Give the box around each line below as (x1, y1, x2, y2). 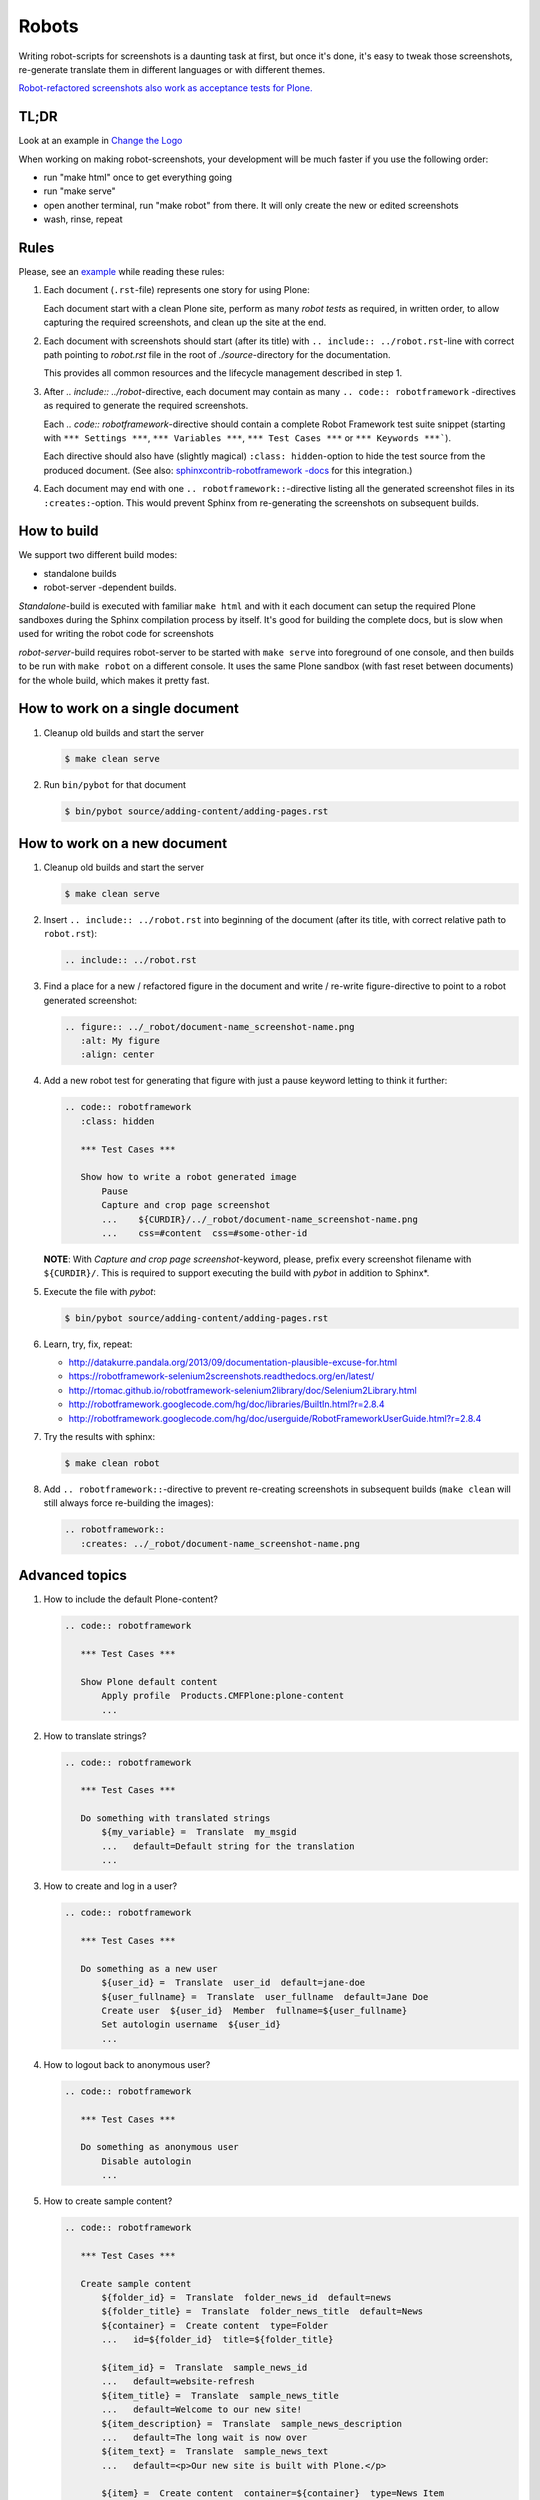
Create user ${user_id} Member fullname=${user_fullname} (101, 2005, 408, 2016)
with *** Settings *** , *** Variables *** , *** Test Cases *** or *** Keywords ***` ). (43, 432, 452, 444)
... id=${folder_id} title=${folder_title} (101, 2334, 334, 2345)
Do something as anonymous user (80, 2141, 239, 2153)
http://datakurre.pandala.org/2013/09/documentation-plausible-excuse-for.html (68, 1356, 398, 1369)
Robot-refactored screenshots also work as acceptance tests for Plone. (18, 82, 314, 94)
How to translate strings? (43, 1730, 147, 1742)
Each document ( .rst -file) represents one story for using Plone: (43, 284, 310, 296)
